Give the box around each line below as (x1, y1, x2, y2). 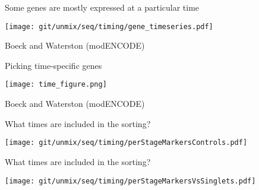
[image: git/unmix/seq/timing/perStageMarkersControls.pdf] (5, 138, 248, 147)
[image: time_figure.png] (5, 80, 107, 89)
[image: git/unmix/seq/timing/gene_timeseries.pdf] (5, 22, 213, 31)
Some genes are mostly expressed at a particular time (5, 1, 200, 13)
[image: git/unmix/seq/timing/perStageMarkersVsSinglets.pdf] (5, 176, 256, 185)
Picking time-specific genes (5, 59, 102, 71)
